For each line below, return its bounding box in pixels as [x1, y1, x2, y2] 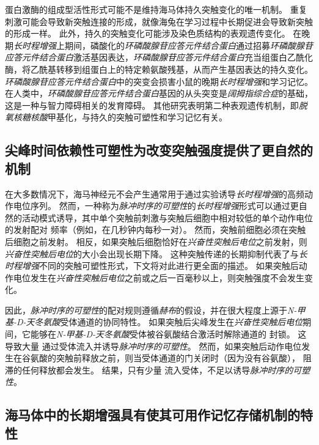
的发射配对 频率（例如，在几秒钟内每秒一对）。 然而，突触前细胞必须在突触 [5, 223, 306, 236]
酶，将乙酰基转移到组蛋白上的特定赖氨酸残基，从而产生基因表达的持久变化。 [5, 62, 313, 75]
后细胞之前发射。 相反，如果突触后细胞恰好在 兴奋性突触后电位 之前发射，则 [5, 235, 307, 248]
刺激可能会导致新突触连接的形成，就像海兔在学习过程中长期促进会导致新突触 [5, 15, 313, 28]
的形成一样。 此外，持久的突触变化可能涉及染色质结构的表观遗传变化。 [5, 27, 290, 40]
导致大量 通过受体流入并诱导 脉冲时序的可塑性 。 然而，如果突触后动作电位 [5, 339, 302, 352]
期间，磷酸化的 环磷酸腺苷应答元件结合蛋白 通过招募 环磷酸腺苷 [64, 39, 313, 51]
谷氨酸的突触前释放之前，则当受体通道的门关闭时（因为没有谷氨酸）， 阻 [21, 351, 312, 364]
